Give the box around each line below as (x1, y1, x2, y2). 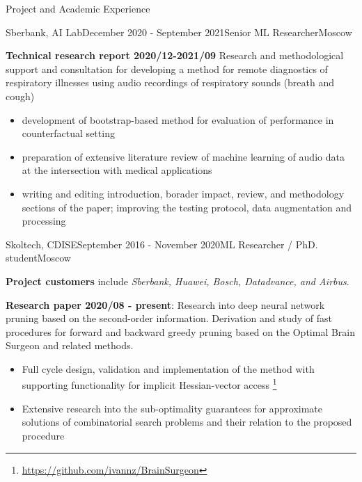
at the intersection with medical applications (22, 163, 212, 177)
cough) (6, 88, 35, 103)
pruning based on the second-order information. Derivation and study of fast (6, 311, 332, 326)
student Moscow (6, 250, 71, 265)
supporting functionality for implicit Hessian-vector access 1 (22, 376, 277, 392)
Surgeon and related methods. (6, 338, 134, 353)
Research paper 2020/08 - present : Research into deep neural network (6, 297, 325, 312)
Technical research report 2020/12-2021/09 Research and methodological (6, 48, 344, 63)
